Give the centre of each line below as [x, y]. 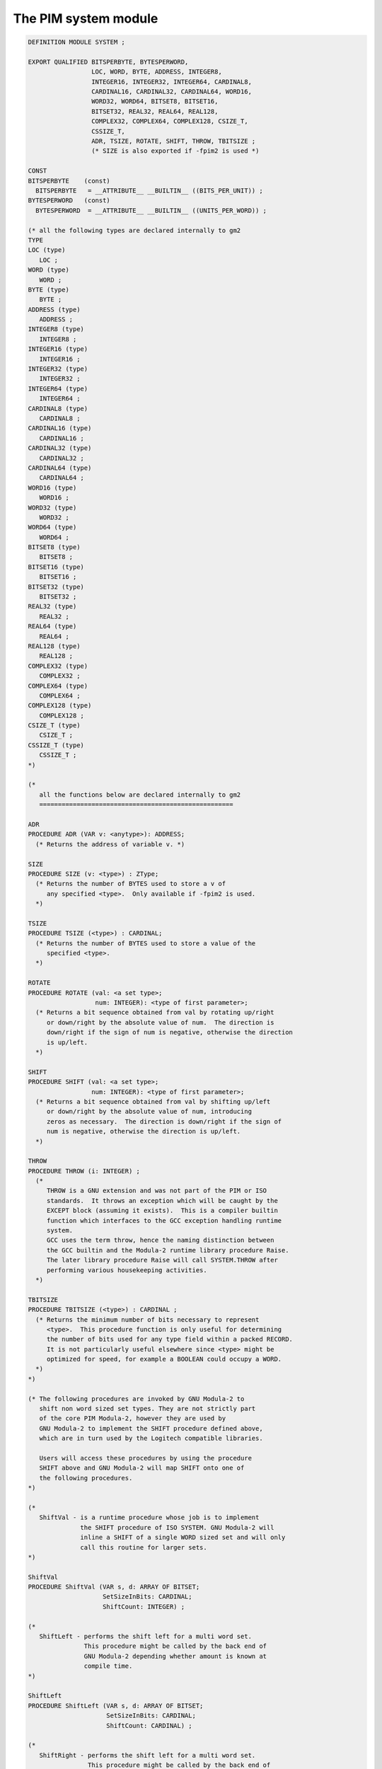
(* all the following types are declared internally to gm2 [134, 230]
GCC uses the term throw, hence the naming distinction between [160, 1240]
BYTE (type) [49, 289]
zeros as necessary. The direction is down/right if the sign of [164, 1121]
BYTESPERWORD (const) [69, 201]
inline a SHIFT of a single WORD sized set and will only [183, 1538]
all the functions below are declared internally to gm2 [140, 795]
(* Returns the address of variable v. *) [110, 844]
